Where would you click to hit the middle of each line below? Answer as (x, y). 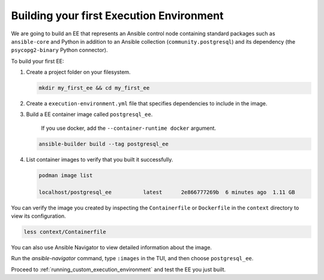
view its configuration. (38, 216)
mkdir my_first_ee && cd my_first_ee (94, 88)
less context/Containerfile (65, 232)
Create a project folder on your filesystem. (79, 72)
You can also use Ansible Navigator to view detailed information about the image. (112, 247)
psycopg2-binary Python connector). (59, 50)
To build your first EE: (37, 61)
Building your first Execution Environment (117, 16)
